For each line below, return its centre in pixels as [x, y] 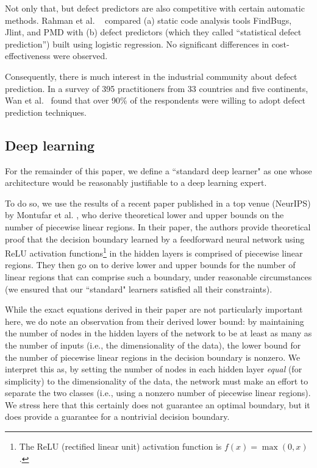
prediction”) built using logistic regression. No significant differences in [137, 44]
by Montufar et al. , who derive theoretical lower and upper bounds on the [144, 215]
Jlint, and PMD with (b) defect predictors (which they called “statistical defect [153, 32]
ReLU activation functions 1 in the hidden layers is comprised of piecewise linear [154, 252]
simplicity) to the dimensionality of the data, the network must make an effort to [157, 381]
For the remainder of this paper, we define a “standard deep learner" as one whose [158, 170]
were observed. [80, 56]
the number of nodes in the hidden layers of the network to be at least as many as [158, 333]
